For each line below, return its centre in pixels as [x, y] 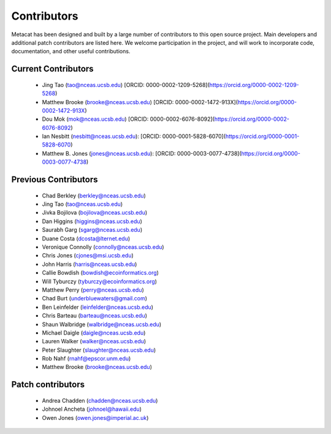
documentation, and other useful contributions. [71, 51]
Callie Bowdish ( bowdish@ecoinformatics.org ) [101, 273]
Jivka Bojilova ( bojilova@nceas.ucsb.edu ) [95, 213]
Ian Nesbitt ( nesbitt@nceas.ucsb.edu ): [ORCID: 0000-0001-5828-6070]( [134, 136]
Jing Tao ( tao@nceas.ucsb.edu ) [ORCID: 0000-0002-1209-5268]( [126, 85]
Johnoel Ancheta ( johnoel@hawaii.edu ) [92, 409]
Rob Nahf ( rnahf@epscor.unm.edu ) [86, 359]
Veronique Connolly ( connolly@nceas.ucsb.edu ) [103, 247]
